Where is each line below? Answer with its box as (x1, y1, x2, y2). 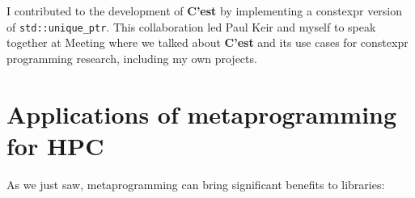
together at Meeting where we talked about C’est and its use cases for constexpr (6, 34, 409, 51)
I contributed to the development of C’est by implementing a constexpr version (6, 2, 403, 19)
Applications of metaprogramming (6, 97, 397, 130)
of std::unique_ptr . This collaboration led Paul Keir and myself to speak (6, 18, 376, 35)
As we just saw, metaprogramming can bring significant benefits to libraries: (6, 175, 385, 192)
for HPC (6, 128, 104, 162)
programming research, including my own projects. (6, 49, 257, 66)
